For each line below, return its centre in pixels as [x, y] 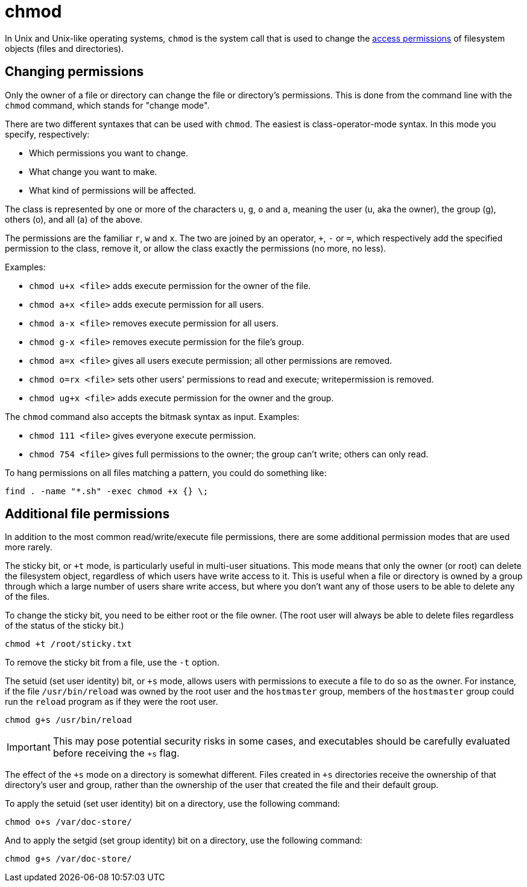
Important [29, 747]
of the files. [27, 597]
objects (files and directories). [64, 48]
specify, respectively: [47, 134]
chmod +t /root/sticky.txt [68, 644]
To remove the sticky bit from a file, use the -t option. [112, 663]
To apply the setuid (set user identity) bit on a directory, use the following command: [172, 804]
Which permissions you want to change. [109, 153]
